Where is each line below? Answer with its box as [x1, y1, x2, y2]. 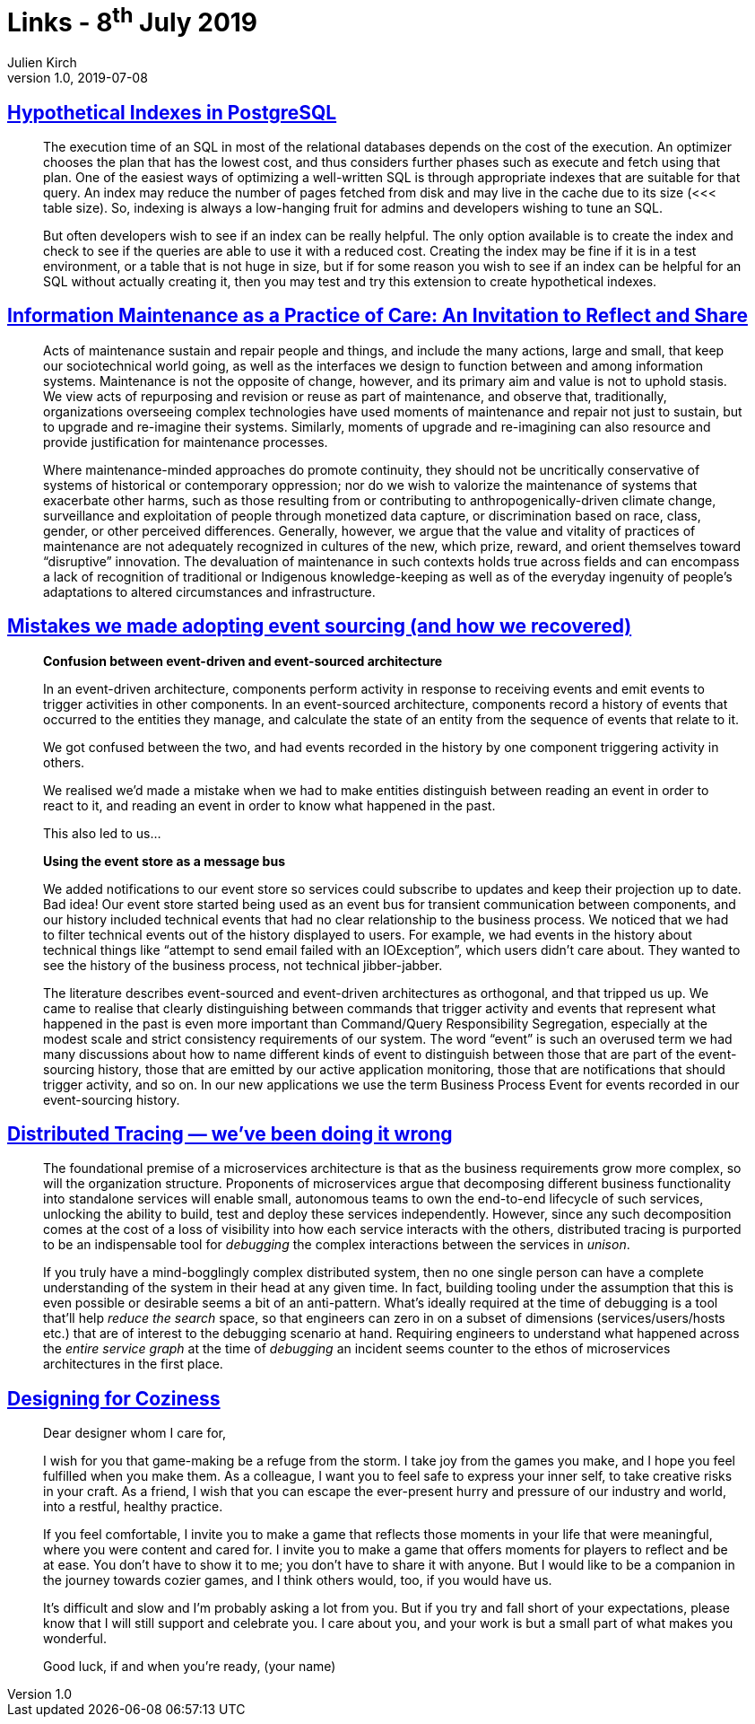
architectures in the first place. [43, 1356, 223, 1372]
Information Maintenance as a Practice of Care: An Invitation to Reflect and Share [7, 304, 748, 328]
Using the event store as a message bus [43, 853, 285, 869]
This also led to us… [43, 825, 161, 841]
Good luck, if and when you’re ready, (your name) [43, 1658, 336, 1675]
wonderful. [43, 1631, 107, 1647]
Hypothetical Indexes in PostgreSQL [7, 101, 337, 124]
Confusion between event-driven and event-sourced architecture [43, 652, 443, 669]
